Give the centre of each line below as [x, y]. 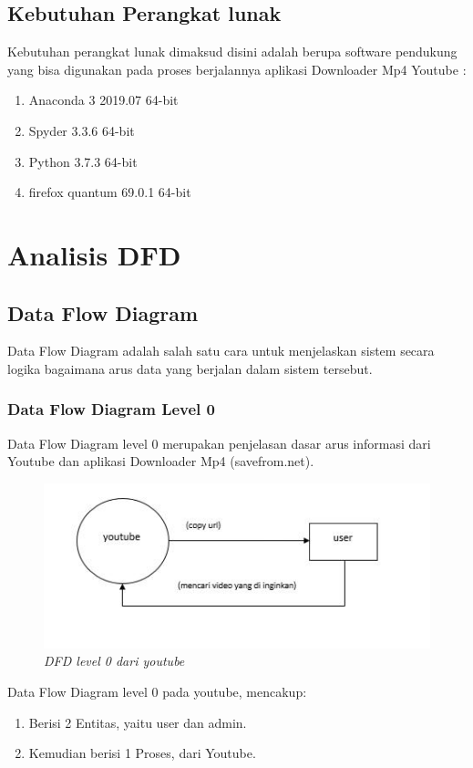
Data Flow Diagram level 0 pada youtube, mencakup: [157, 692]
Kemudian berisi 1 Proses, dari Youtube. [142, 753]
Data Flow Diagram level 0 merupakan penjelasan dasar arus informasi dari [219, 443]
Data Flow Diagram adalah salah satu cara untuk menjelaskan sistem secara [221, 351]
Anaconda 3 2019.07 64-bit [103, 100]
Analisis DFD [94, 254]
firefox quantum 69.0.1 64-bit [110, 192]
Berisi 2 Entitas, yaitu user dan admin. [138, 722]
